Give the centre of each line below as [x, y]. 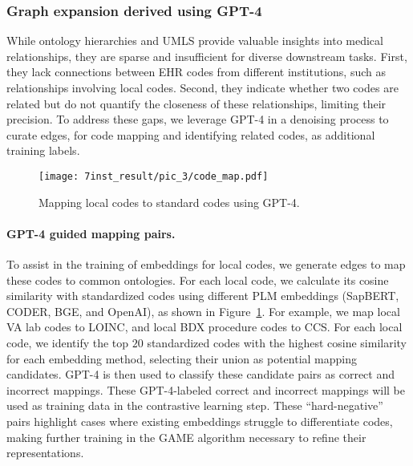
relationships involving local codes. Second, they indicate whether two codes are [202, 87]
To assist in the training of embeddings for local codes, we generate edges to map [206, 264]
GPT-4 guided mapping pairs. [91, 233]
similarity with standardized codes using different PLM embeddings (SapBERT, [203, 296]
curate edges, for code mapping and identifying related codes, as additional [191, 134]
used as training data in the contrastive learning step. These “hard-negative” [195, 405]
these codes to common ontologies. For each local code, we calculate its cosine [198, 280]
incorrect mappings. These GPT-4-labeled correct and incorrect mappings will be [206, 389]
